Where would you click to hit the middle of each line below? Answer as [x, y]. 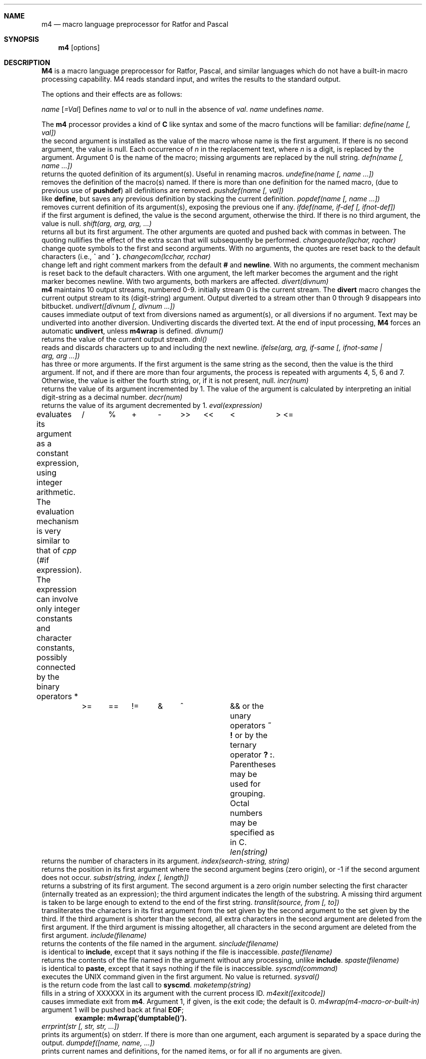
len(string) [249, 852]
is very [49, 531]
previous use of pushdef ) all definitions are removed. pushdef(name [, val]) [163, 190]
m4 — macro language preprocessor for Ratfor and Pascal [135, 24]
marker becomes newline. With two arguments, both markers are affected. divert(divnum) [185, 281]
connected [56, 667]
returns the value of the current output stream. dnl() [124, 339]
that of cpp [57, 550]
